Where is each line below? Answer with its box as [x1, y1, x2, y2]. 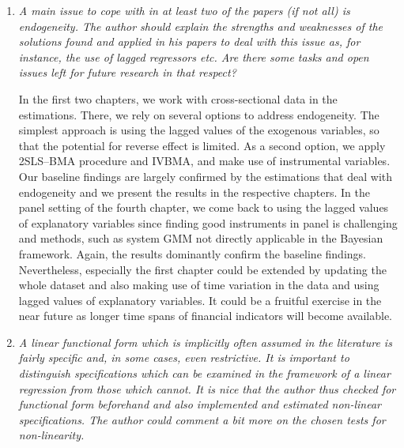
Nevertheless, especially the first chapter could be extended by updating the [18, 261, 387, 277]
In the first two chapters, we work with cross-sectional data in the [18, 90, 338, 107]
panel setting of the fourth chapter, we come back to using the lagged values [18, 199, 389, 216]
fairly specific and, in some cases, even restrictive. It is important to [18, 349, 349, 366]
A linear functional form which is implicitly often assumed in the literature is [18, 333, 392, 350]
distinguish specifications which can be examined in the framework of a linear [18, 365, 391, 382]
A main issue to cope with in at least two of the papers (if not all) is [18, 2, 350, 18]
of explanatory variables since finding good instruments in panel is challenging [18, 214, 398, 231]
